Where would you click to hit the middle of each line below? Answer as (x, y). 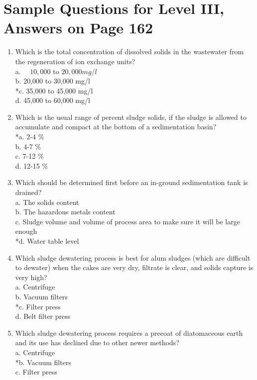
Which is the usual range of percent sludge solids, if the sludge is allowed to (131, 117)
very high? (31, 277)
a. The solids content (47, 202)
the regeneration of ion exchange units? (75, 61)
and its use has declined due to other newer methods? (97, 342)
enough (26, 231)
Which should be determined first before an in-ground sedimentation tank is (131, 182)
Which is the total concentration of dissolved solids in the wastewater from (129, 51)
